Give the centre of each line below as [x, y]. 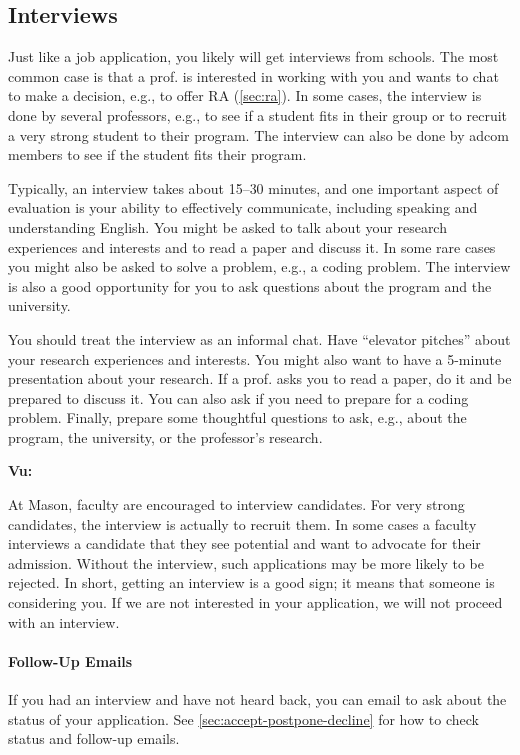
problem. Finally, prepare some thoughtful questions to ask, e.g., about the [237, 417]
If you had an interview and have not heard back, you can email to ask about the [257, 699]
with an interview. [64, 621]
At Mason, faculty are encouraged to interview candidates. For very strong [236, 504]
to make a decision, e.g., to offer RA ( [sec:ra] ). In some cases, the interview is [245, 95]
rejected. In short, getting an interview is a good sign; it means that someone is [251, 582]
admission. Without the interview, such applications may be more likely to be [246, 562]
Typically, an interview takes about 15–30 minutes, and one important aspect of [253, 187]
